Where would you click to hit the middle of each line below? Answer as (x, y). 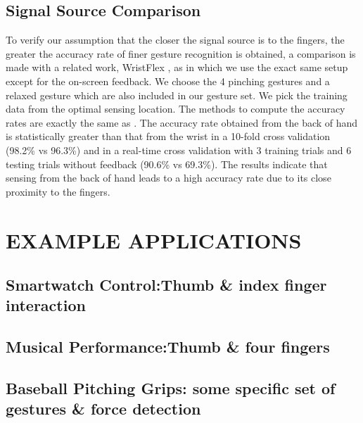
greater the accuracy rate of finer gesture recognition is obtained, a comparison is (181, 53)
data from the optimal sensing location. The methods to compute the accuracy (176, 109)
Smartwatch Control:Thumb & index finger (166, 285)
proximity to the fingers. (58, 191)
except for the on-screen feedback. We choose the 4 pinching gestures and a (168, 81)
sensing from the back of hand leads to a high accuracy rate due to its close (168, 178)
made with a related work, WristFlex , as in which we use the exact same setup (177, 67)
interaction (46, 305)
